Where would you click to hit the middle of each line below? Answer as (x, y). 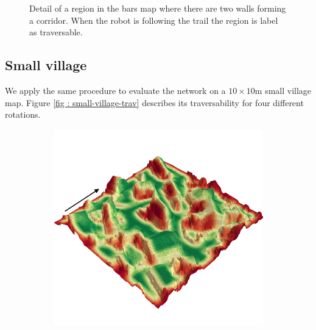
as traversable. (56, 32)
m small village (283, 90)
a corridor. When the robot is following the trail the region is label (154, 20)
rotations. (23, 114)
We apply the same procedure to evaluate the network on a (115, 90)
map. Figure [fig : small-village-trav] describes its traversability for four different (154, 102)
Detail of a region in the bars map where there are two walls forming (158, 8)
